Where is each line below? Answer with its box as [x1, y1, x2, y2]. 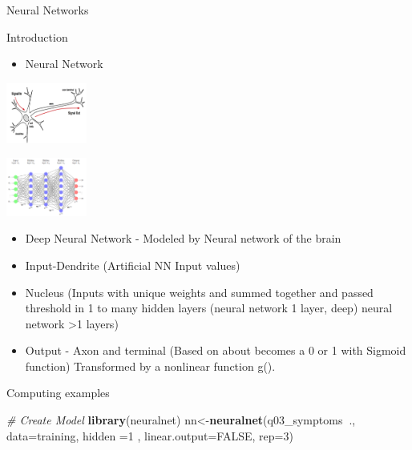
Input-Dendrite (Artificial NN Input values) [25, 256, 240, 273]
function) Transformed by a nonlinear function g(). [25, 357, 276, 374]
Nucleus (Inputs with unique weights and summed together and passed [25, 283, 374, 300]
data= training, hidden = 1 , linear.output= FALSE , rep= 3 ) [6, 427, 293, 444]
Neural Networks [6, 2, 89, 18]
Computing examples [6, 384, 110, 401]
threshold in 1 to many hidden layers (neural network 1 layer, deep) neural [25, 299, 393, 316]
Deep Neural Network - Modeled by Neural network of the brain [25, 230, 341, 247]
